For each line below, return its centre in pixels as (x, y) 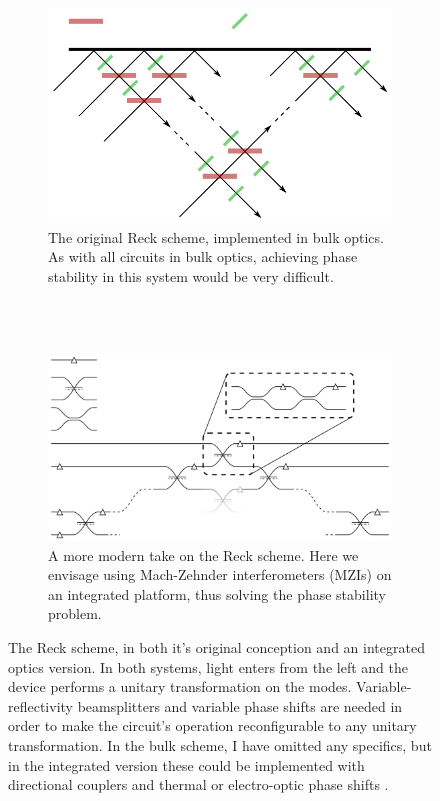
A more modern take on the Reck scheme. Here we (203, 554)
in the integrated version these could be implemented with (186, 764)
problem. (75, 613)
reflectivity (40, 705)
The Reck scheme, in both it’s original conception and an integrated (216, 647)
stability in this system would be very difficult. (191, 275)
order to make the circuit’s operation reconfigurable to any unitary (212, 725)
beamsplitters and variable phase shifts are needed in (240, 705)
